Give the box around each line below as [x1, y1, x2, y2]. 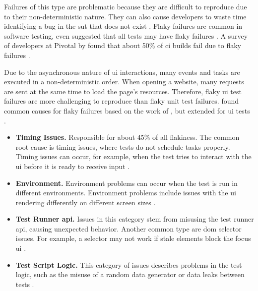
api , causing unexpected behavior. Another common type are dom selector [15, 223, 242, 233]
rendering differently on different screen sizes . [15, 197, 156, 207]
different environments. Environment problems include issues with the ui [15, 187, 236, 198]
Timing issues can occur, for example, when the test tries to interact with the [15, 151, 252, 162]
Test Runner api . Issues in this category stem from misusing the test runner [15, 214, 254, 224]
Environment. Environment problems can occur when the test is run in [15, 177, 238, 188]
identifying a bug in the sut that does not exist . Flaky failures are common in [4, 21, 243, 31]
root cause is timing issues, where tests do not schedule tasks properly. [15, 141, 230, 152]
